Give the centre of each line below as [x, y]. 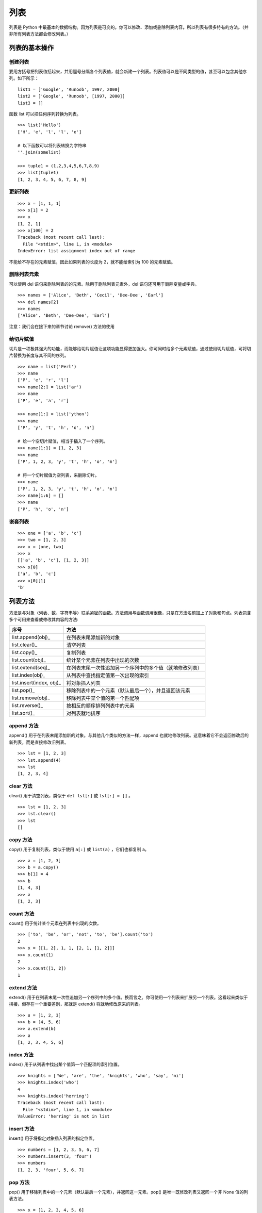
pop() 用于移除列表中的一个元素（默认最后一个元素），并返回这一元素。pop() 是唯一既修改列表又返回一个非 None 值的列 [129, 1192]
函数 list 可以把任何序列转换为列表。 [45, 114]
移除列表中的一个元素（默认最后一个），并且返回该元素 [128, 690]
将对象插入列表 [83, 683]
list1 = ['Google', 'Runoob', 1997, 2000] [69, 89]
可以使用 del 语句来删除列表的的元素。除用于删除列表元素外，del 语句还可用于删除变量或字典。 [104, 284]
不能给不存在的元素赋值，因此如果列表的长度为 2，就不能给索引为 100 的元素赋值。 [92, 262]
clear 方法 [21, 786]
